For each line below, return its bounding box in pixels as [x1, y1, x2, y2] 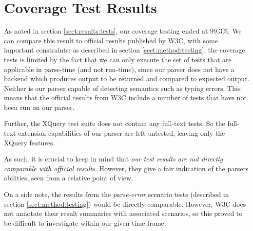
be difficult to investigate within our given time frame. [4, 217, 166, 228]
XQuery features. [4, 137, 55, 147]
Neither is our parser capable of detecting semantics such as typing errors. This [4, 83, 241, 93]
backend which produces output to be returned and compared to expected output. [4, 73, 250, 84]
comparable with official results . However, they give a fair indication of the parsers [4, 163, 249, 173]
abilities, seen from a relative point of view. [4, 173, 134, 183]
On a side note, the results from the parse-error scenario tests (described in [4, 189, 229, 199]
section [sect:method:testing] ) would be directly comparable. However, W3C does [4, 198, 246, 209]
